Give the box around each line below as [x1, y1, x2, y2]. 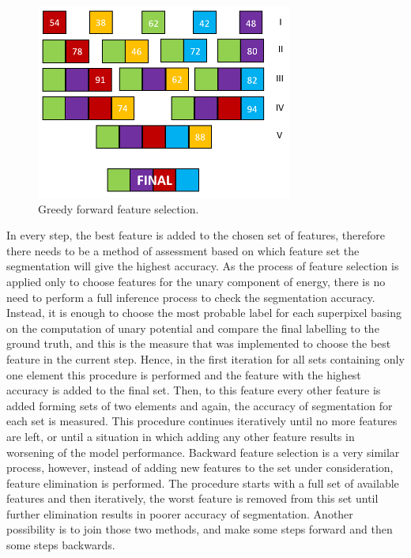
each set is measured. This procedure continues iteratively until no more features [6, 413, 398, 429]
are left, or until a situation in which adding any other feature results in [6, 428, 355, 444]
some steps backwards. [6, 537, 115, 553]
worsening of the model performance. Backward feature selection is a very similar [6, 443, 400, 460]
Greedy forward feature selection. [38, 200, 199, 217]
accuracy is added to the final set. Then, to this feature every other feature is [6, 382, 381, 398]
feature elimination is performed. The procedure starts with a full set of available [6, 474, 399, 491]
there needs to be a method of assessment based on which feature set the [6, 242, 360, 258]
